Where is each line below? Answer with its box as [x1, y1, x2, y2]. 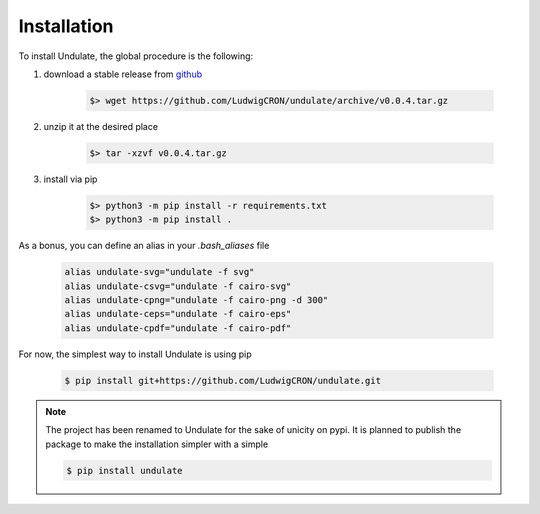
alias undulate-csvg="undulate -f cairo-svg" [64, 280, 292, 292]
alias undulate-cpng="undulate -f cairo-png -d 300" [64, 295, 329, 305]
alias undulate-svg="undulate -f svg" [64, 266, 255, 278]
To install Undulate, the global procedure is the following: [18, 50, 254, 62]
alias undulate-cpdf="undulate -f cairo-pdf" [64, 322, 292, 334]
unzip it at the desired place [43, 120, 159, 132]
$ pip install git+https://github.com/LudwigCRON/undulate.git [64, 375, 382, 386]
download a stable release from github [43, 68, 203, 80]
